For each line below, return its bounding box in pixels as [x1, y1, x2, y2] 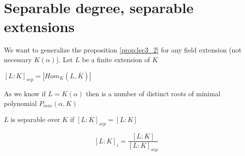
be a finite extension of [82, 54, 150, 64]
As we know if [4, 88, 46, 99]
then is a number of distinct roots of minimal [86, 88, 221, 99]
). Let [56, 54, 73, 64]
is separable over [11, 114, 60, 124]
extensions [4, 17, 75, 36]
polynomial [4, 98, 37, 108]
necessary [4, 54, 32, 64]
